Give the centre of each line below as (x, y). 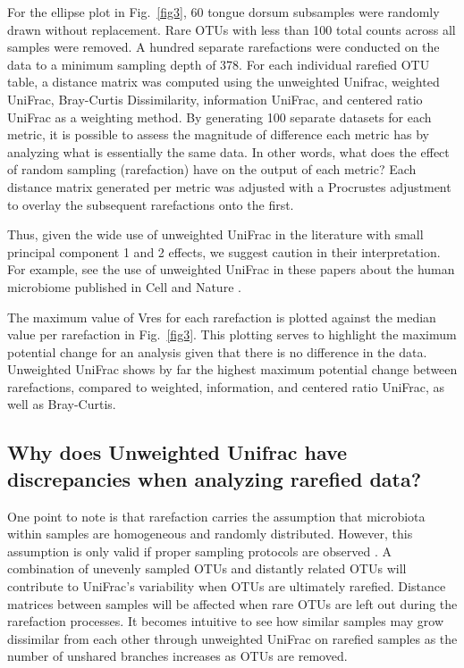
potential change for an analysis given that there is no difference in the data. (217, 351)
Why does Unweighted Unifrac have (177, 452)
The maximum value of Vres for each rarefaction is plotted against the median (222, 317)
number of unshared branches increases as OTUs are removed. (177, 656)
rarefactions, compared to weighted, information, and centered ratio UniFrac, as (226, 386)
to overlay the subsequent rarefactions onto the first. (151, 204)
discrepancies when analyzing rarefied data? (215, 478)
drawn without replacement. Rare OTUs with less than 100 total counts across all (232, 29)
